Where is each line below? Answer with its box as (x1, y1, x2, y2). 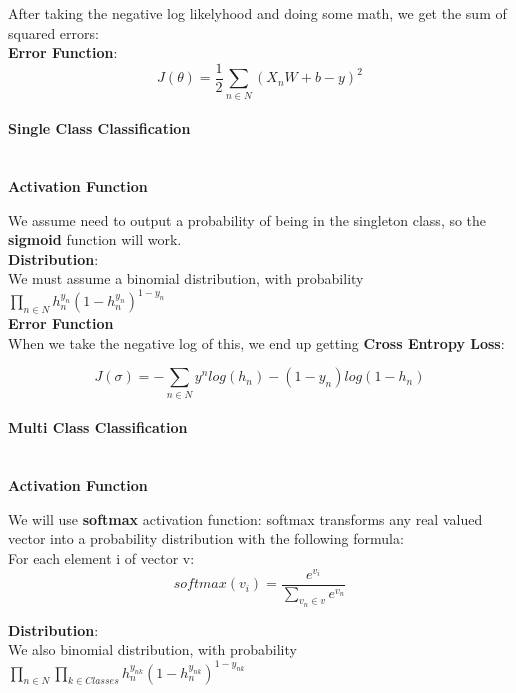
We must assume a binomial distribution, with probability (8, 268, 364, 289)
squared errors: (8, 22, 99, 43)
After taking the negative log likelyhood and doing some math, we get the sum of (8, 3, 507, 23)
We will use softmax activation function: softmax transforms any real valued (8, 508, 483, 529)
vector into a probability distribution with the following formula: (8, 528, 404, 549)
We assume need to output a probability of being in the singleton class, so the (8, 209, 487, 230)
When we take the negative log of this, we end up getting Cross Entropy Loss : (8, 332, 505, 353)
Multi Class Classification (8, 417, 188, 438)
